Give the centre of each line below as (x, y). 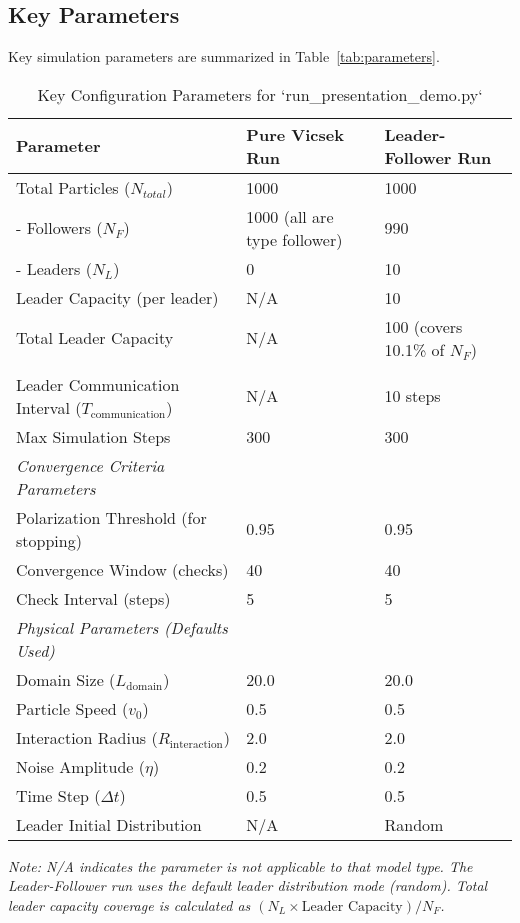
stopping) (49, 540)
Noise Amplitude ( (80, 766)
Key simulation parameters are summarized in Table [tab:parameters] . (224, 56)
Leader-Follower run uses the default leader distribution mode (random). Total (248, 885)
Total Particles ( (73, 187)
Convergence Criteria (90, 465)
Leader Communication (98, 384)
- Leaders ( (54, 268)
